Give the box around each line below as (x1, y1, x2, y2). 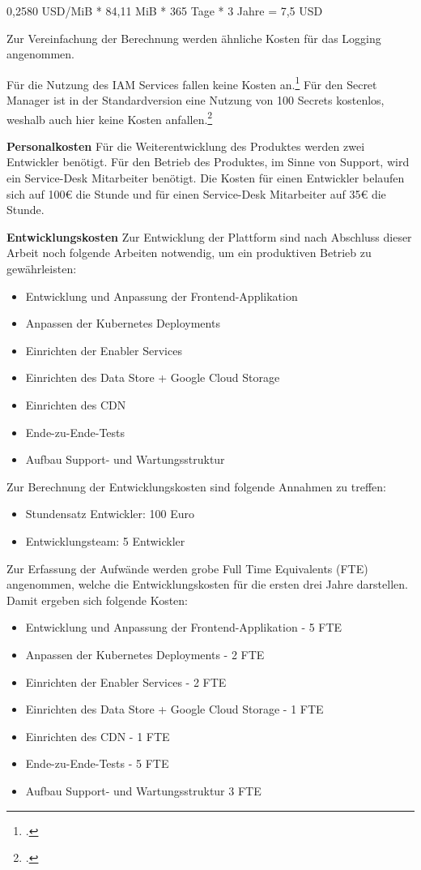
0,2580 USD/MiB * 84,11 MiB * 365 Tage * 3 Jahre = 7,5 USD (6, 2, 323, 19)
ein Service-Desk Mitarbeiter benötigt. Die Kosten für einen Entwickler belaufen (6, 169, 405, 186)
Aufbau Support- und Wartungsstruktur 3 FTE (25, 782, 262, 799)
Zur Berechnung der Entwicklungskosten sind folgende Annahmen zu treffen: (6, 478, 387, 495)
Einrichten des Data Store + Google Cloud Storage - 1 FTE (25, 701, 324, 718)
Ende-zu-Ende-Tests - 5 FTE (25, 755, 169, 772)
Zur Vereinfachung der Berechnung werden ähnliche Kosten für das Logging (6, 29, 381, 46)
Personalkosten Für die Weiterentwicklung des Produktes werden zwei (6, 137, 365, 154)
